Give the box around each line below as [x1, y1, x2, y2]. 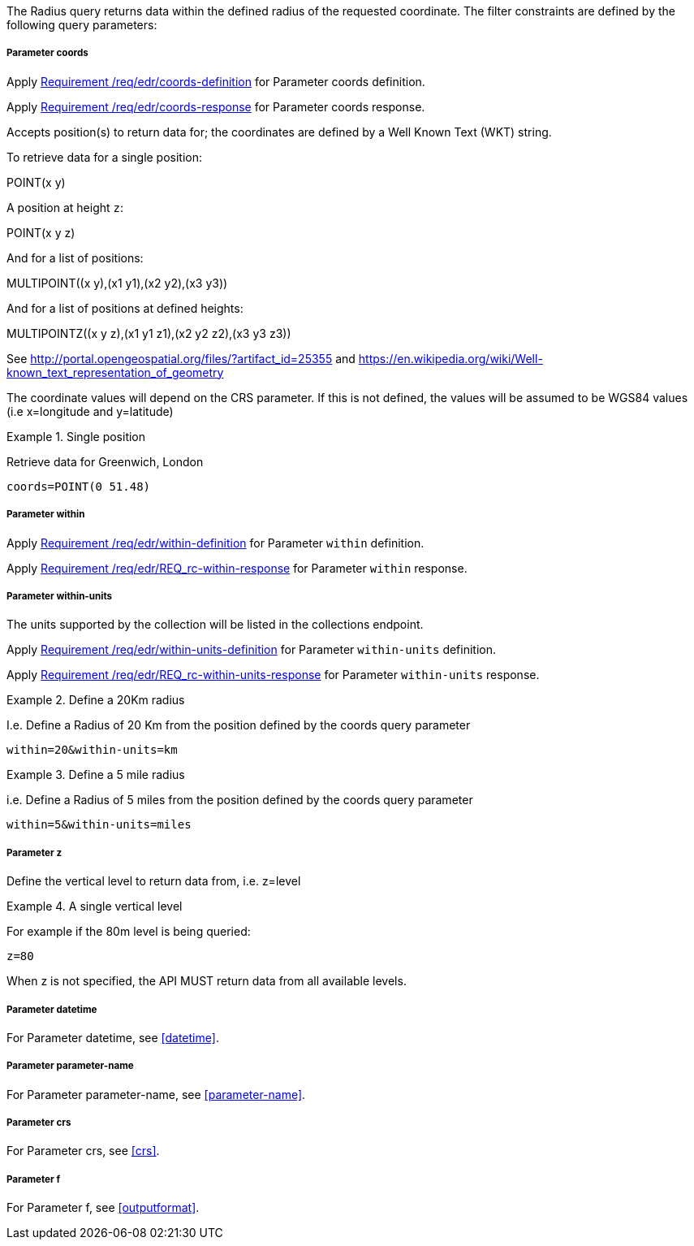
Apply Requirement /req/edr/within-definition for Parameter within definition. [6, 535, 425, 550]
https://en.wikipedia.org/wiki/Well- [358, 351, 543, 366]
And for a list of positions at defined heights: [6, 301, 244, 315]
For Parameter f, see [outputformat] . [6, 1201, 200, 1215]
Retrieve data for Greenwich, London [6, 454, 204, 469]
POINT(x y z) [6, 225, 75, 240]
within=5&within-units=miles [6, 818, 192, 832]
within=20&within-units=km [6, 743, 178, 757]
